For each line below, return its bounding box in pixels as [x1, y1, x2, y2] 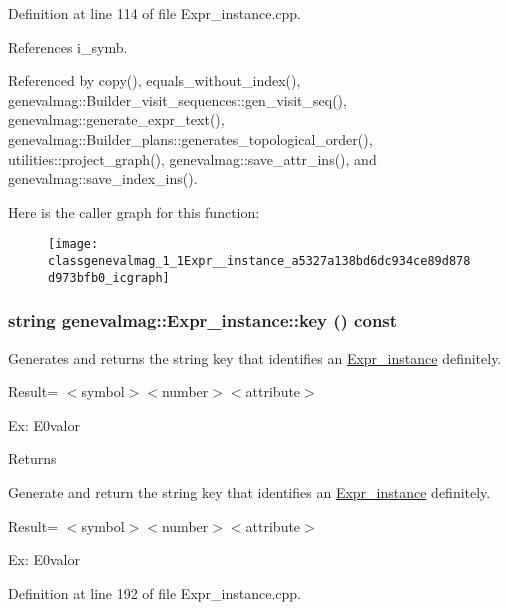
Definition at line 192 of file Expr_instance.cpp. [8, 582, 301, 603]
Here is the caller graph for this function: [8, 201, 260, 222]
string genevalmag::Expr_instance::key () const [8, 308, 398, 333]
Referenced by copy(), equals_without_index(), [8, 70, 301, 91]
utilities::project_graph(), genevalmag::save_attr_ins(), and [8, 148, 377, 169]
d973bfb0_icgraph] [48, 270, 170, 285]
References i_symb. [8, 36, 128, 57]
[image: [48, 237, 99, 252]
